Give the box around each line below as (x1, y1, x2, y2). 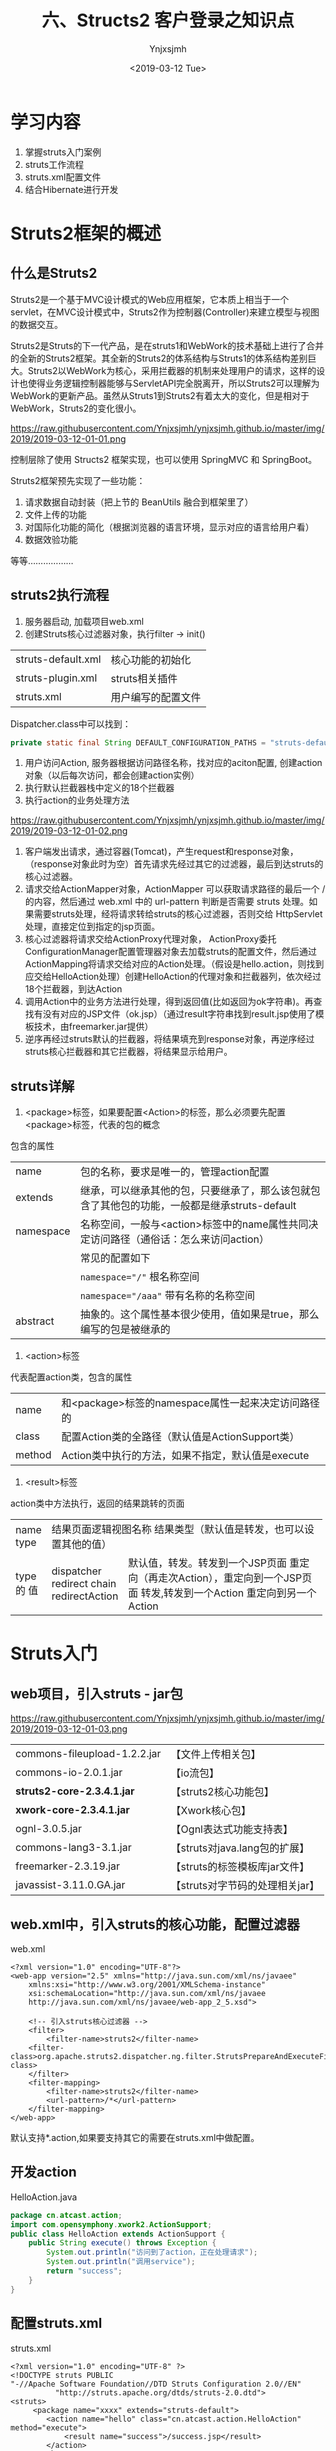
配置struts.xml (10, 2315, 103, 2332)
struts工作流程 (24, 158, 85, 170)
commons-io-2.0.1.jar (15, 1766, 123, 1780)
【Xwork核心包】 (170, 1804, 252, 1818)
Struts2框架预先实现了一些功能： (10, 474, 146, 486)
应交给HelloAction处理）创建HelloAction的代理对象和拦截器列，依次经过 (24, 971, 322, 983)
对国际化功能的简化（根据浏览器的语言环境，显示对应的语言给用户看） (24, 521, 315, 533)
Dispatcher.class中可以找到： (10, 717, 132, 730)
